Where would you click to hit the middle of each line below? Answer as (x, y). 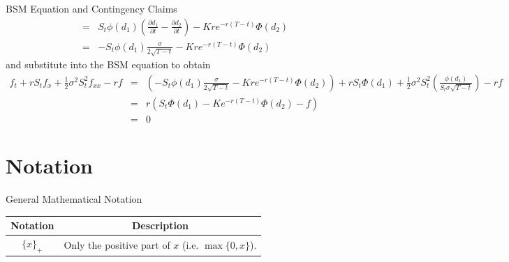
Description (160, 225)
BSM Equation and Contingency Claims (91, 8)
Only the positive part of (117, 245)
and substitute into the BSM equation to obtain (108, 64)
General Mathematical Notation (74, 199)
